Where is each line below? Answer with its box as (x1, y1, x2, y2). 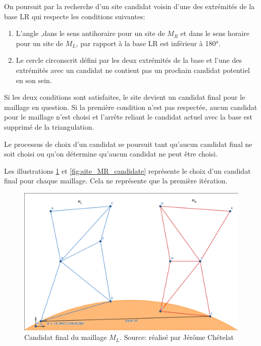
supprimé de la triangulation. (4, 121, 94, 132)
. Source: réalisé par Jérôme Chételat (120, 332, 234, 342)
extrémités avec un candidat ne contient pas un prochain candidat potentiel (16, 64, 250, 75)
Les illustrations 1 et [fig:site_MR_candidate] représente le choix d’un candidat (4, 165, 251, 176)
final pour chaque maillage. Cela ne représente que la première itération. (4, 175, 228, 186)
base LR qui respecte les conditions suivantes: (4, 11, 145, 21)
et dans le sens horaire (180, 28, 249, 39)
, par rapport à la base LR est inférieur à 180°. (76, 37, 221, 48)
